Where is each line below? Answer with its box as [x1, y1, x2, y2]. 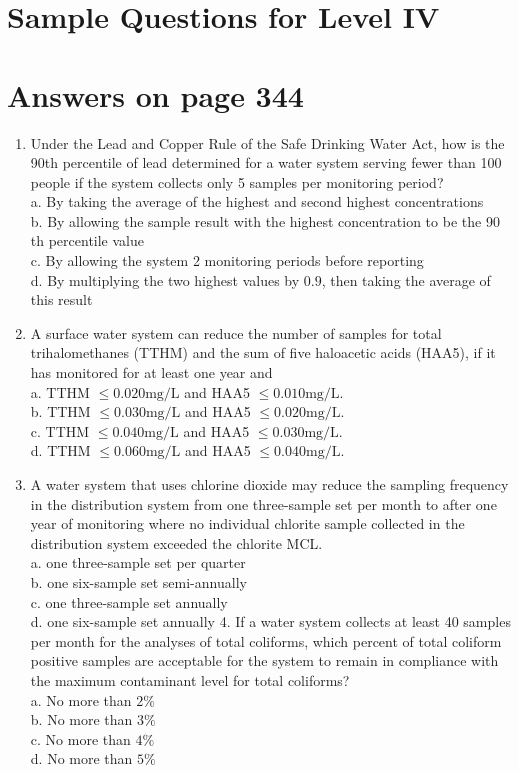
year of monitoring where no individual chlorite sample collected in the [30, 513, 465, 534]
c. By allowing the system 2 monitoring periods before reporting [30, 250, 424, 271]
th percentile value [30, 230, 145, 251]
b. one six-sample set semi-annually [30, 571, 247, 592]
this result [30, 289, 93, 310]
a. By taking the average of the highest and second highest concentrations [30, 191, 484, 212]
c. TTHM [30, 420, 90, 441]
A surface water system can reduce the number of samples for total [30, 322, 442, 343]
